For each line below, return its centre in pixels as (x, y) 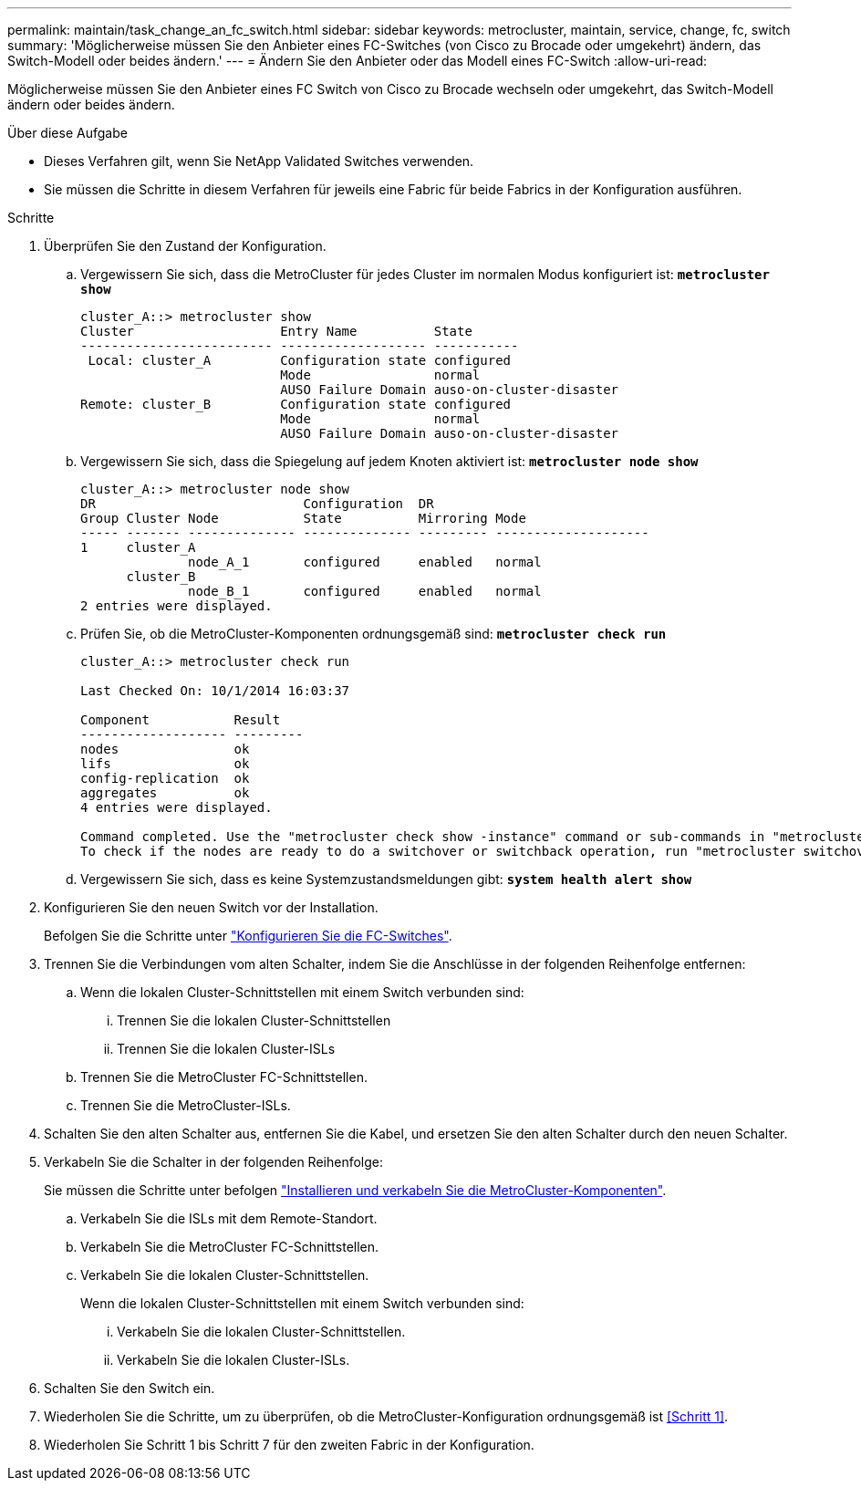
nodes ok (165, 749)
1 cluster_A (138, 547)
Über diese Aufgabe (67, 133)
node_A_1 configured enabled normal (365, 562)
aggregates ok (165, 793)
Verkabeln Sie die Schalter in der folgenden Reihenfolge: (214, 1162)
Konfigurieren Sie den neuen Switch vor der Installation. (211, 907)
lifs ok (165, 764)
